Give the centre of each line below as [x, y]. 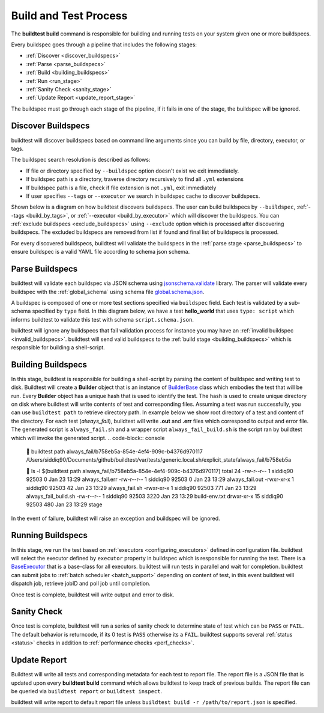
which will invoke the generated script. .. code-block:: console [88, 438]
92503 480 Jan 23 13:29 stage [64, 504]
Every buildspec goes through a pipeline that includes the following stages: [104, 44]
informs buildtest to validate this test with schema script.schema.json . [103, 319]
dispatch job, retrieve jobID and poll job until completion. [81, 584]
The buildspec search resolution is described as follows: [81, 160]
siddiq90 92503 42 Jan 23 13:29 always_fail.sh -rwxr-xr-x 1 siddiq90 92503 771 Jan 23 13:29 [142, 488]
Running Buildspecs [49, 535]
